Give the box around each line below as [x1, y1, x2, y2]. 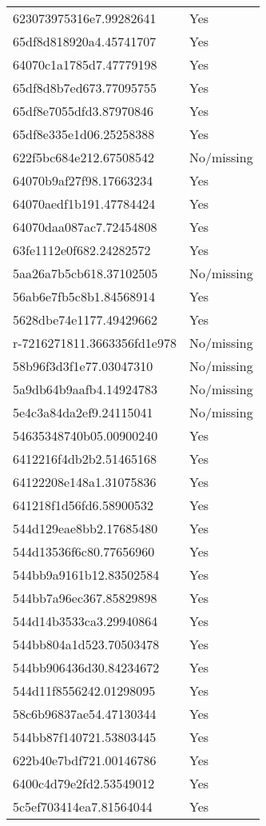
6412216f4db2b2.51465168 [13, 449, 157, 468]
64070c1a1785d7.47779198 [13, 55, 157, 74]
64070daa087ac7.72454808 [13, 217, 157, 236]
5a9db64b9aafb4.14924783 [13, 380, 157, 398]
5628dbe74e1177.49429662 [13, 310, 157, 329]
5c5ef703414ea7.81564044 [13, 797, 153, 816]
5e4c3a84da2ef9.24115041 [13, 403, 153, 421]
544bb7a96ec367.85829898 [13, 589, 157, 607]
